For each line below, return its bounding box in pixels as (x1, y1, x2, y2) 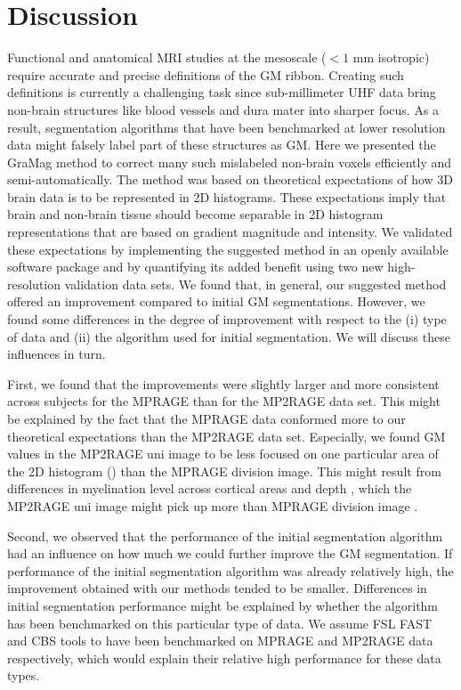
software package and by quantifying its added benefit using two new (7, 257, 384, 276)
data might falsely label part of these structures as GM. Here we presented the (7, 135, 436, 154)
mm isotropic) (352, 48, 430, 67)
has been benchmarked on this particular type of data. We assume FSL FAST (7, 613, 433, 632)
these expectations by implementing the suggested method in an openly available (7, 239, 449, 258)
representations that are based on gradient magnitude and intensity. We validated (7, 223, 453, 241)
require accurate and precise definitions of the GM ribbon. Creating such (7, 65, 404, 84)
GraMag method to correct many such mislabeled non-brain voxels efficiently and (7, 152, 452, 171)
